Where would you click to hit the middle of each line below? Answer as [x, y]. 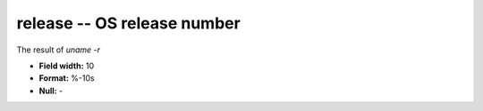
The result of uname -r [59, 50]
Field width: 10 [67, 66]
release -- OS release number [128, 23]
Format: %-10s [67, 78]
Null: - [51, 91]
